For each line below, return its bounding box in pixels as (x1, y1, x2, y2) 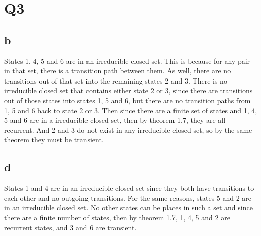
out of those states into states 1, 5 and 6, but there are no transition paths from (4, 95, 251, 105)
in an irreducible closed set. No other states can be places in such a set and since (4, 202, 253, 213)
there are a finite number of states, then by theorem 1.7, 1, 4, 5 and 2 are (4, 212, 230, 222)
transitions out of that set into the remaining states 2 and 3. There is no (4, 75, 227, 86)
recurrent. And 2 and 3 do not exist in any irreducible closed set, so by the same (4, 124, 252, 135)
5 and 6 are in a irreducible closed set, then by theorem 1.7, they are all (4, 115, 226, 125)
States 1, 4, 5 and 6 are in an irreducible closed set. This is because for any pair (4, 55, 250, 66)
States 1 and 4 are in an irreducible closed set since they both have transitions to (4, 183, 254, 193)
